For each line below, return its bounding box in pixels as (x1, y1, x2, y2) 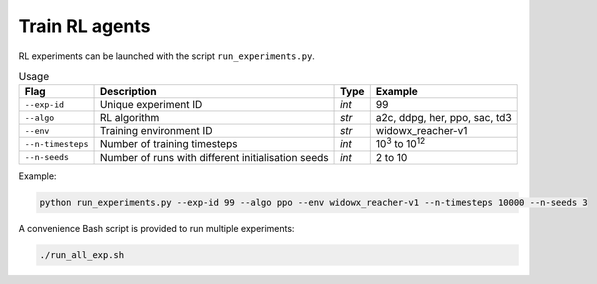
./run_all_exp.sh (39, 249, 125, 260)
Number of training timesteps (99, 137, 238, 151)
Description (99, 85, 157, 99)
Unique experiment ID (99, 98, 203, 112)
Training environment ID (99, 124, 213, 138)
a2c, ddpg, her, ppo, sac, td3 (375, 111, 512, 125)
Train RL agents (18, 15, 151, 37)
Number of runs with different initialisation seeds (99, 150, 329, 164)
